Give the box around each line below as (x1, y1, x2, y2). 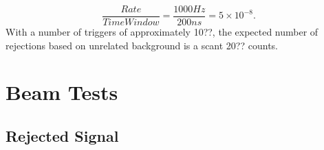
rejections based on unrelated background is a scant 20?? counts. (6, 38, 278, 52)
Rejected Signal (6, 125, 119, 147)
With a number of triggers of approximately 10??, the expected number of (6, 25, 318, 39)
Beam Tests (6, 78, 118, 106)
